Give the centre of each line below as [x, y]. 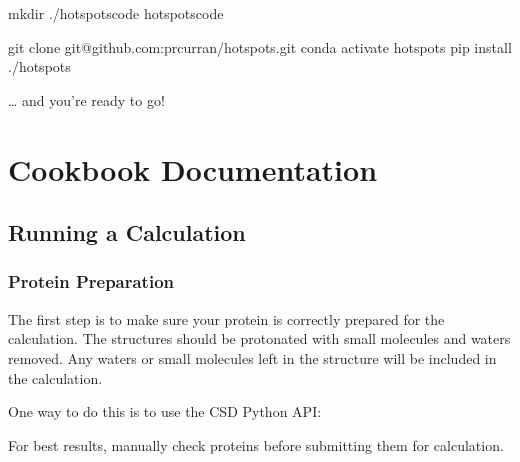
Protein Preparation [91, 281]
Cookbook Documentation [193, 168]
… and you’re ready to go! [86, 99]
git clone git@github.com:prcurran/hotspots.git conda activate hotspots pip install [260, 46]
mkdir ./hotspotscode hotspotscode [116, 13]
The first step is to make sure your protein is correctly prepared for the [226, 318]
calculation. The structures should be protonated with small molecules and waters [259, 338]
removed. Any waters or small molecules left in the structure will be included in [252, 357]
